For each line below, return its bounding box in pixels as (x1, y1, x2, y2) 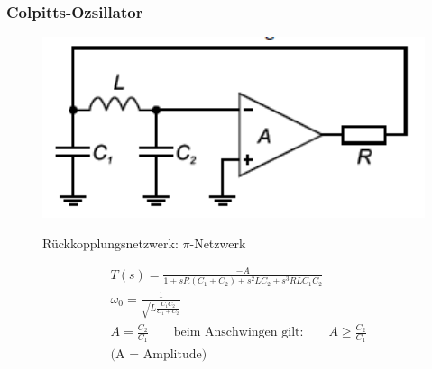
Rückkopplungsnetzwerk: (42, 233, 179, 252)
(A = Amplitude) (110, 347, 207, 361)
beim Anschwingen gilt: (173, 326, 304, 339)
